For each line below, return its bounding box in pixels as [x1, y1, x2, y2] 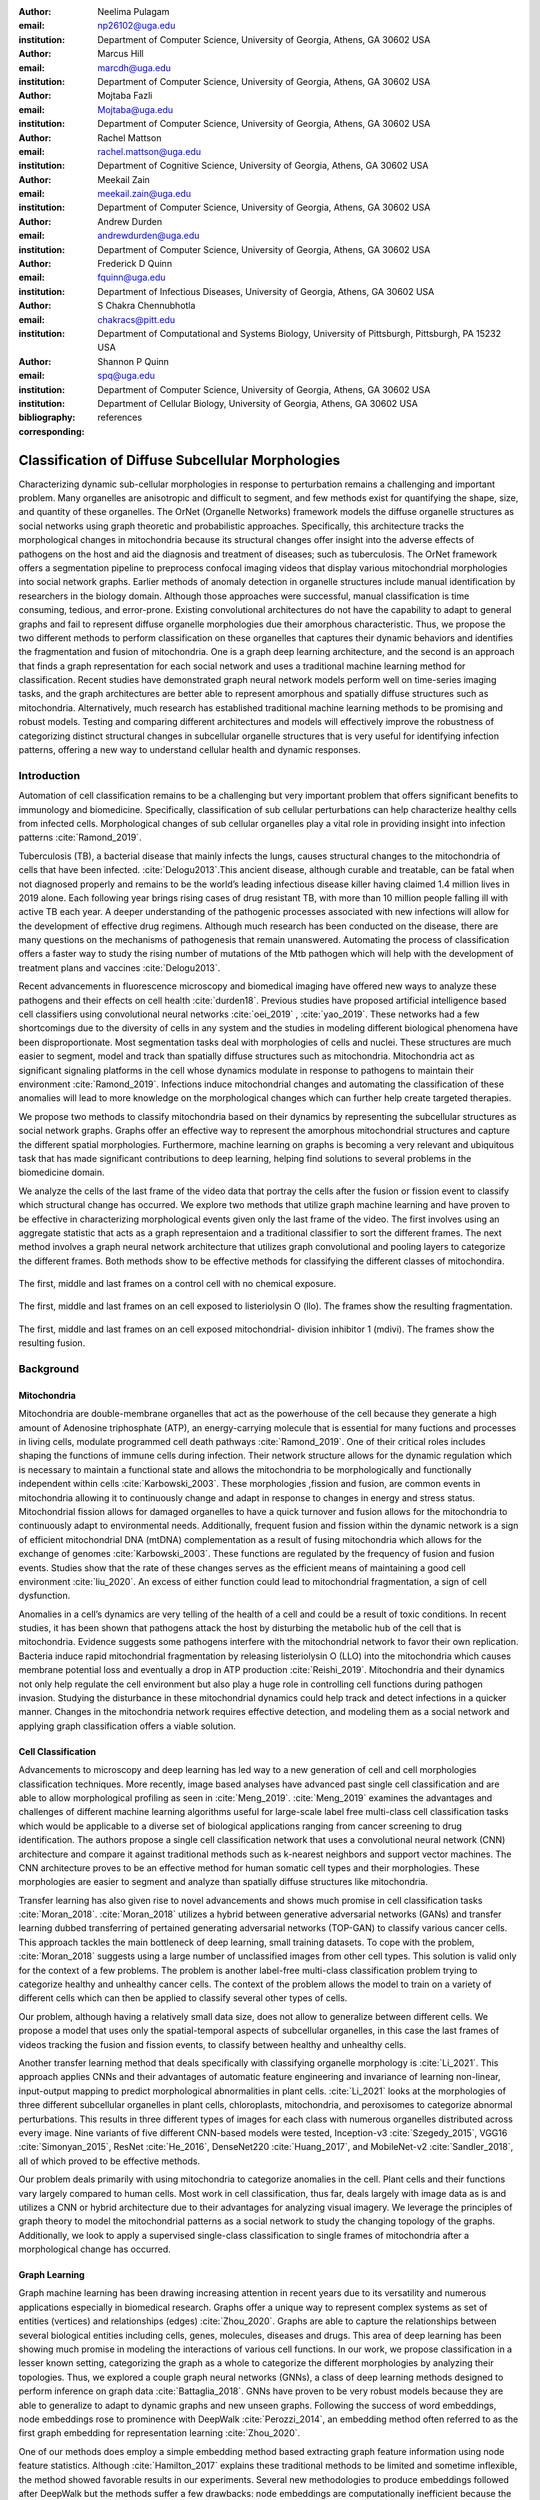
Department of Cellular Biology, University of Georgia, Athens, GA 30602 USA [97, 397, 419, 409]
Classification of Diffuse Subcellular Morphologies [18, 451, 341, 469]
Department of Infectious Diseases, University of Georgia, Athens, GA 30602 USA [97, 285, 435, 297]
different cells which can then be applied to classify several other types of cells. [18, 1992, 348, 2004]
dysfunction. [18, 1590, 71, 1602]
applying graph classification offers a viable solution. [18, 1720, 237, 1732]
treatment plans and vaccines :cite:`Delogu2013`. [18, 961, 221, 974]
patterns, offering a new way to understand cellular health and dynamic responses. [18, 744, 361, 756]
